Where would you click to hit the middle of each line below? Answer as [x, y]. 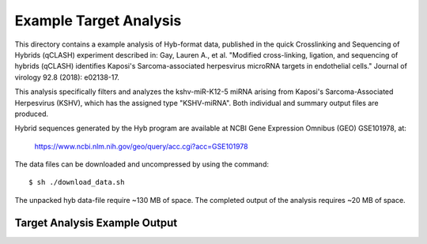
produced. [32, 114]
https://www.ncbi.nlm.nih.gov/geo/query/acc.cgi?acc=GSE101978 [141, 146]
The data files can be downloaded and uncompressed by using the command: [142, 164]
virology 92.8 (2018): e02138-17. [67, 77]
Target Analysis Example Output [96, 222]
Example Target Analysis [98, 21]
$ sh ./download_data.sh [77, 182]
